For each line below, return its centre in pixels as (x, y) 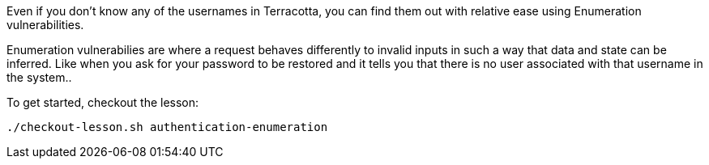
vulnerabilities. (45, 25)
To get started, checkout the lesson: (103, 102)
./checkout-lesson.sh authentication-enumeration (167, 127)
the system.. (39, 77)
